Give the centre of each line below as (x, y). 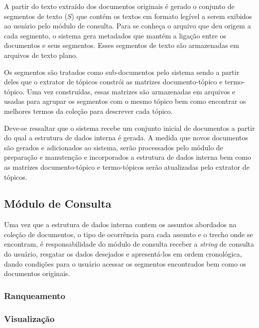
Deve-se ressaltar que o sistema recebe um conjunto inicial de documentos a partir (129, 128)
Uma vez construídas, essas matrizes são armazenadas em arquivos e (131, 91)
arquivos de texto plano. (41, 55)
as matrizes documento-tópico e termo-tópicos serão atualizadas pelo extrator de (127, 166)
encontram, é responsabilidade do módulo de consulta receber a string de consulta (129, 244)
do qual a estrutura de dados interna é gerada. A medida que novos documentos (126, 138)
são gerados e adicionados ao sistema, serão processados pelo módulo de (114, 147)
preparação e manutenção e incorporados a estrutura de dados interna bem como (128, 157)
